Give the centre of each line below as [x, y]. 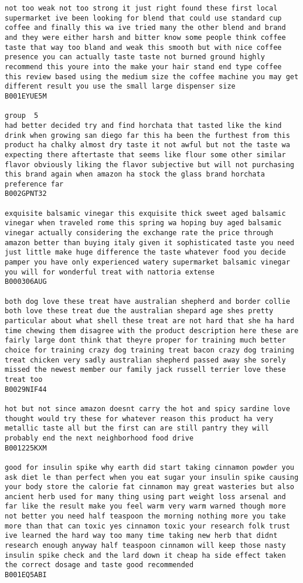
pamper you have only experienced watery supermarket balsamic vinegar [147, 262]
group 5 [22, 116]
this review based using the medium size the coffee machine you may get [152, 77]
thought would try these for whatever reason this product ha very [139, 418]
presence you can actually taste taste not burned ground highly [135, 57]
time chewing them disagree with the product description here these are [152, 331]
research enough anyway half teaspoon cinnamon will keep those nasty [145, 546]
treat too [24, 379]
